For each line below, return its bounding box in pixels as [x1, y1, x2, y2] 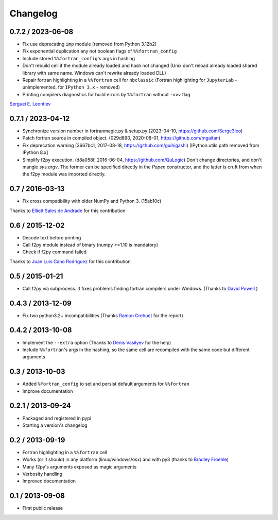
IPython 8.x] [22, 149, 48, 155]
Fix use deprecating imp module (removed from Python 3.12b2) [22, 41, 157, 47]
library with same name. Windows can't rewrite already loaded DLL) [22, 70, 167, 76]
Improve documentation [22, 388, 73, 394]
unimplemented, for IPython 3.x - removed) [22, 84, 120, 90]
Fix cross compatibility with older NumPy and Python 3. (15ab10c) [22, 198, 162, 204]
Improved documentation [22, 478, 76, 484]
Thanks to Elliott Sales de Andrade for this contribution [9, 207, 126, 214]
